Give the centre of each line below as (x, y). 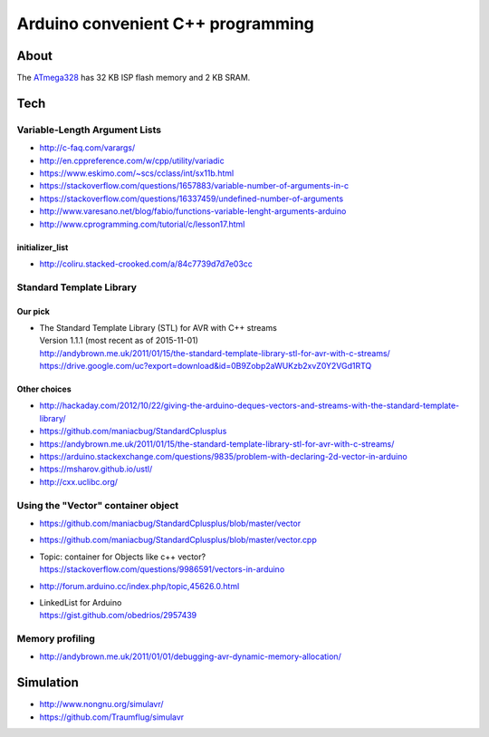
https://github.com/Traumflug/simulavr (112, 717)
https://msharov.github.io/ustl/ (96, 469)
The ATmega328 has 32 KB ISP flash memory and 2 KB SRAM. (134, 78)
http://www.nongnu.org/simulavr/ (101, 704)
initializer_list (43, 247)
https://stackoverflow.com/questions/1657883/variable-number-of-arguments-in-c (194, 186)
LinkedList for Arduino (81, 602)
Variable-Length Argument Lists (89, 130)
